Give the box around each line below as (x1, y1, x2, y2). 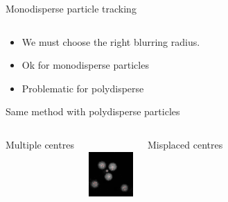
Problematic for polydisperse (21, 81, 144, 95)
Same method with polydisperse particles (6, 104, 180, 119)
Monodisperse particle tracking (6, 1, 137, 15)
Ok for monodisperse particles (21, 58, 149, 72)
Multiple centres (6, 137, 74, 151)
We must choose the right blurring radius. (21, 34, 200, 49)
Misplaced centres (147, 137, 223, 151)
